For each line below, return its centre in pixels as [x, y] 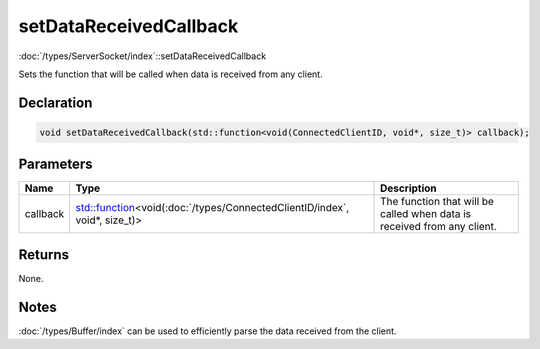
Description [408, 188]
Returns [44, 254]
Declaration [55, 102]
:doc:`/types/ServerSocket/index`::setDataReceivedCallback [142, 56]
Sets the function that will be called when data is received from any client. [171, 74]
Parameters [55, 164]
